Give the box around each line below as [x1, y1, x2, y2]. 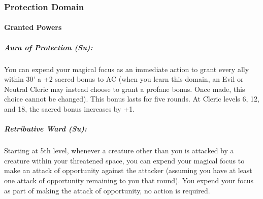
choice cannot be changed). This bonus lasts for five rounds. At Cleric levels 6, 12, [4, 93, 259, 104]
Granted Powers [4, 22, 62, 32]
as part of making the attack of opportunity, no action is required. [4, 185, 210, 195]
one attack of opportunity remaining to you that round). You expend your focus [4, 175, 254, 185]
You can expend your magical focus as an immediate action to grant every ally [4, 63, 249, 74]
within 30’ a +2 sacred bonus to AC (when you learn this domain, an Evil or [4, 74, 244, 84]
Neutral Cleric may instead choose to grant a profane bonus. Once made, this [4, 83, 245, 94]
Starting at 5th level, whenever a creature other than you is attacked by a [4, 145, 234, 156]
